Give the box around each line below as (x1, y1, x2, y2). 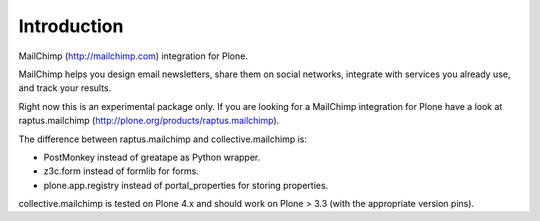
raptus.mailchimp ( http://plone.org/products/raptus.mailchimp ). (18, 115, 280, 127)
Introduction (18, 15, 124, 37)
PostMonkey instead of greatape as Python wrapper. (43, 151, 261, 163)
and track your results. (18, 82, 112, 94)
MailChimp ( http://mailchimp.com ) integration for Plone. (18, 50, 249, 62)
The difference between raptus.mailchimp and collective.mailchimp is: (18, 133, 308, 145)
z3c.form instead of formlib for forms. (43, 165, 199, 177)
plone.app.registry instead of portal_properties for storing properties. (43, 179, 329, 191)
